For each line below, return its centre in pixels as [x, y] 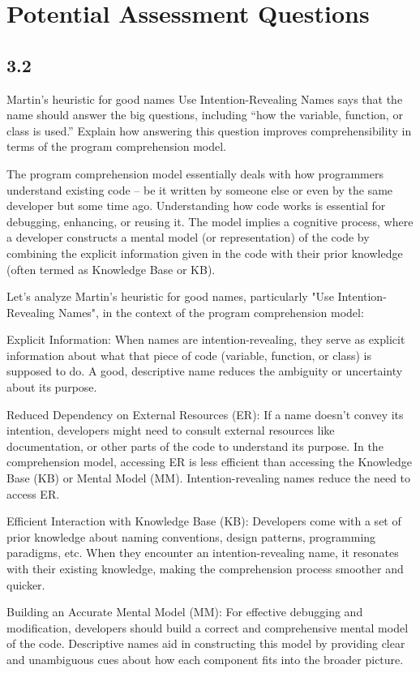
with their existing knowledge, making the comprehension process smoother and [205, 569]
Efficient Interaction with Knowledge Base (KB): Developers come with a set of [204, 521]
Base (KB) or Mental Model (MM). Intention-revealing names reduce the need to [209, 478]
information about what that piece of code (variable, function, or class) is [189, 355]
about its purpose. [52, 387]
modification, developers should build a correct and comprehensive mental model [208, 627]
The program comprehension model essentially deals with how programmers [195, 173]
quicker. [26, 584]
